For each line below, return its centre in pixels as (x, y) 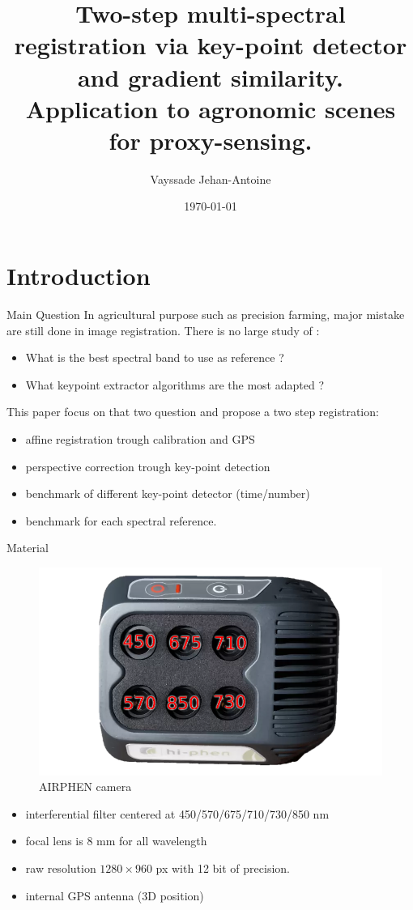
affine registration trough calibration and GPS (140, 438)
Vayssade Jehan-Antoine (211, 179)
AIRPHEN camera (85, 787)
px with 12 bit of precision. (223, 867)
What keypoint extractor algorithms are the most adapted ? (175, 384)
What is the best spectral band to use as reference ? (155, 357)
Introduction (79, 276)
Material (28, 548)
